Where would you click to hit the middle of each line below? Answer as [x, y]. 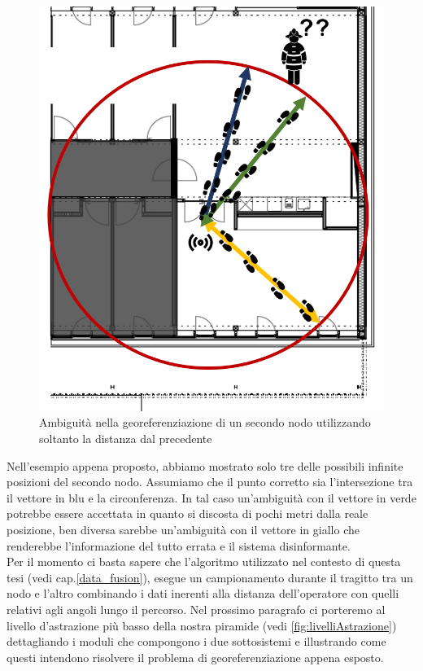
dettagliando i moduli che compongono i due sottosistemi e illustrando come [196, 641]
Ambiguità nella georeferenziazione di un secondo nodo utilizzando [205, 422]
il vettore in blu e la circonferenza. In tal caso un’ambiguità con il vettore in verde [211, 497]
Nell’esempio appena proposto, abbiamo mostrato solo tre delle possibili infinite [205, 465]
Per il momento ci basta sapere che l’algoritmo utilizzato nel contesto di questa [204, 561]
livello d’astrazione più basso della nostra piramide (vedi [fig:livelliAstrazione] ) [202, 625]
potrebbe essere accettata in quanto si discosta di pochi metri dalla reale [188, 513]
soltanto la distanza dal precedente [126, 439]
